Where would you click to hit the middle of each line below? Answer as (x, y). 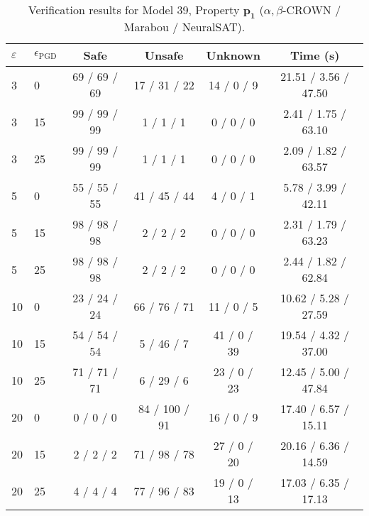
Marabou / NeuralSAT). (184, 27)
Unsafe (164, 55)
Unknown (233, 55)
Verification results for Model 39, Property (134, 10)
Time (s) (315, 55)
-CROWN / (312, 10)
